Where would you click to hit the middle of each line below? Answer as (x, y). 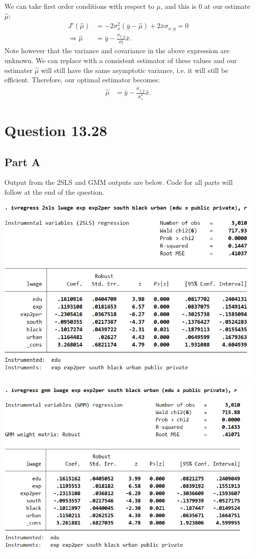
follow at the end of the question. (55, 192)
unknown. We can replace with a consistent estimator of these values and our (121, 60)
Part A (23, 161)
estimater (18, 70)
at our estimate (227, 6)
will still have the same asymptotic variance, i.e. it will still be (135, 70)
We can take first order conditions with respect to (79, 6)
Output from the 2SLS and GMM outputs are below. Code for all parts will (119, 182)
